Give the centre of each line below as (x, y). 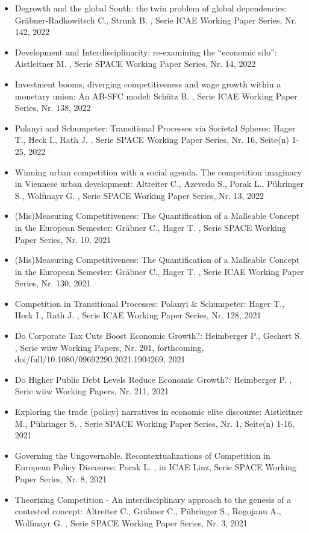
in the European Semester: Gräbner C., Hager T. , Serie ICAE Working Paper (159, 271)
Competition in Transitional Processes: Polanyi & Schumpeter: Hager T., (150, 303)
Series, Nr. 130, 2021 (53, 283)
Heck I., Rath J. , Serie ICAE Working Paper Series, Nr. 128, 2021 (138, 315)
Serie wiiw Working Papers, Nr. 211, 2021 (92, 391)
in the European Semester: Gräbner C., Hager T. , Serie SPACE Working (150, 227)
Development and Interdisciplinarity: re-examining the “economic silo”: (146, 52)
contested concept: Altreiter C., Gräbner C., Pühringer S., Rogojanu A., (148, 511)
